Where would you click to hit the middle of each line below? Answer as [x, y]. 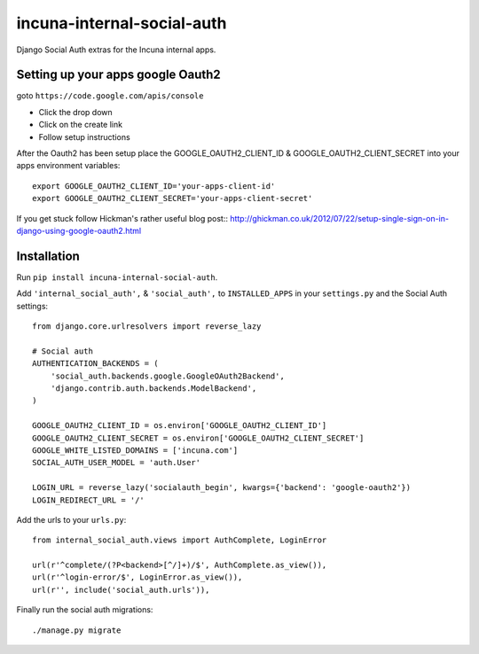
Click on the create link [81, 125]
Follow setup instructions [84, 136]
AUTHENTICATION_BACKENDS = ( [95, 364]
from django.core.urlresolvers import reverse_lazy [147, 327]
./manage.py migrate [77, 630]
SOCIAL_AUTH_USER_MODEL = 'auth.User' [117, 463]
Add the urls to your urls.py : [71, 519]
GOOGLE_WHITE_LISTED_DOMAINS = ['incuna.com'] [135, 450]
